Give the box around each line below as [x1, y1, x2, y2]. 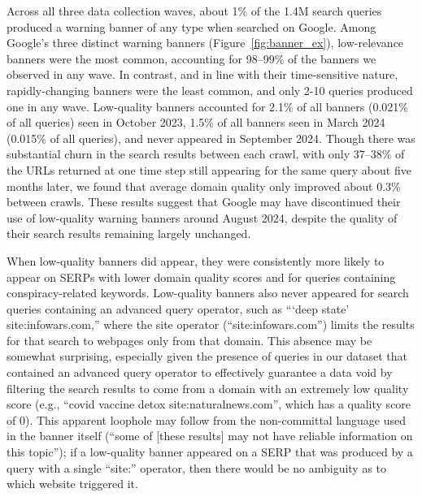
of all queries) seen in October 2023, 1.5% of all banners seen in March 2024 [7, 114, 385, 131]
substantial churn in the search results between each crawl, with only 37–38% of [7, 145, 405, 162]
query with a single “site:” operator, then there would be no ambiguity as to [7, 459, 387, 476]
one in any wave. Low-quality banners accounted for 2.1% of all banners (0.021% [7, 97, 408, 115]
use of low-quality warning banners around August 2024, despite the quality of [7, 209, 398, 226]
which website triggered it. [7, 475, 138, 492]
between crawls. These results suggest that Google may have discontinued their [7, 193, 401, 210]
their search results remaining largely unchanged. [7, 225, 251, 242]
